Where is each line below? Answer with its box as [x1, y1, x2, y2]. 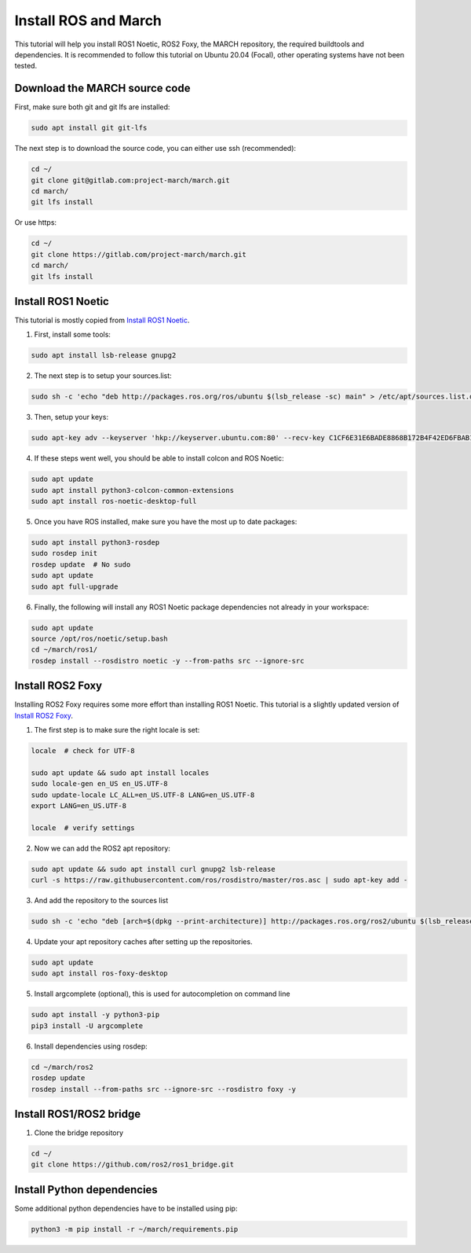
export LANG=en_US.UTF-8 [31, 801, 127, 810]
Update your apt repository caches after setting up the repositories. [34, 937, 253, 946]
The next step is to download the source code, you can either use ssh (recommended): [14, 144, 297, 153]
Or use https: [14, 218, 57, 227]
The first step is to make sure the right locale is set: [34, 726, 200, 735]
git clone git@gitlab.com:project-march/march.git [31, 175, 231, 185]
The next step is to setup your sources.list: [34, 371, 172, 380]
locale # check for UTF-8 [31, 747, 135, 755]
